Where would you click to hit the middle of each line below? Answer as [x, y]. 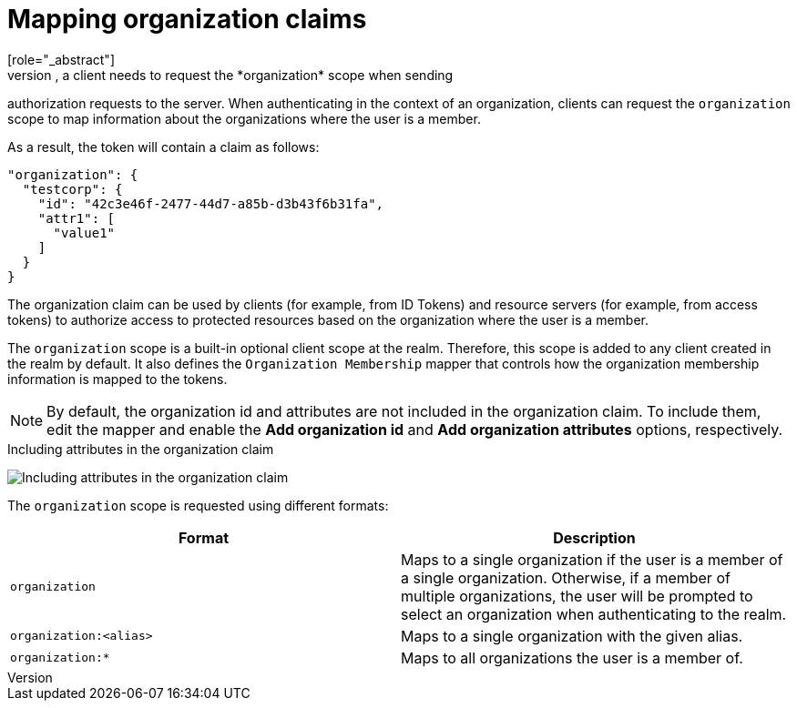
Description [594, 537]
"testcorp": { [72, 189]
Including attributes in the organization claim [141, 449]
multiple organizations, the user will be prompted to [577, 596]
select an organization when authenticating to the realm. [594, 614]
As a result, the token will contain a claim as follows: [163, 147]
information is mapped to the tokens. [118, 379]
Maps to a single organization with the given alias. [572, 636]
